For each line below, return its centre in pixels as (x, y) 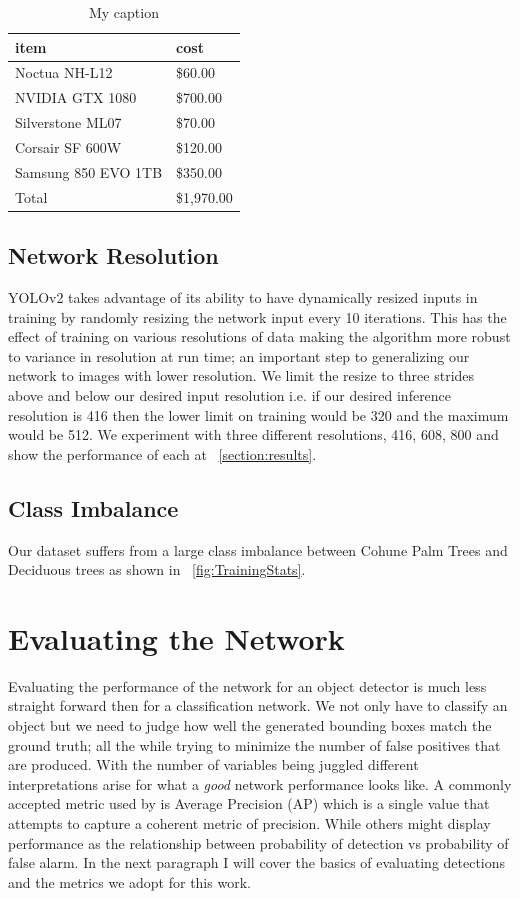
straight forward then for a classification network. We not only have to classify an (258, 705)
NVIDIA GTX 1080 (76, 97)
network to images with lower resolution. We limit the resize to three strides (241, 375)
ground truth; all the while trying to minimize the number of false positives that (254, 744)
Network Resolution (113, 255)
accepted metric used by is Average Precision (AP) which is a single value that (249, 803)
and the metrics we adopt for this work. (129, 881)
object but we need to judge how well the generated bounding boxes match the (250, 725)
